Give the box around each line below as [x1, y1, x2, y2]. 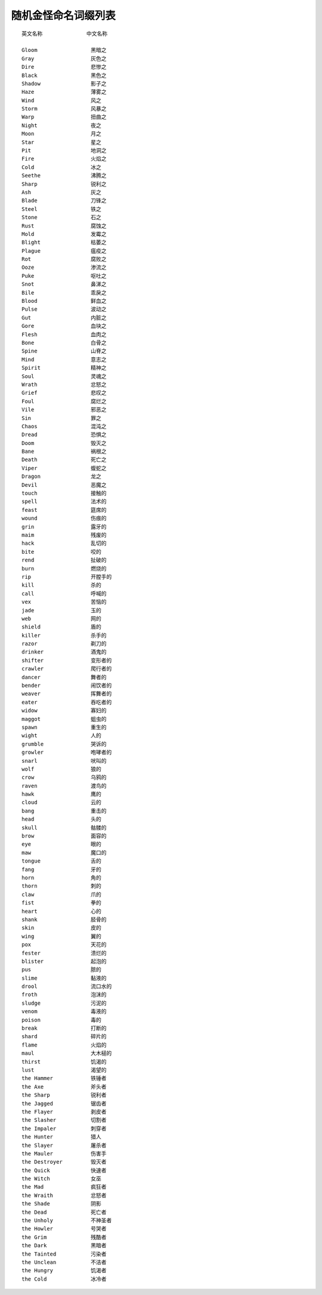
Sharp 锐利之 [21, 180, 107, 188]
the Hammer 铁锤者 [21, 1075, 107, 1082]
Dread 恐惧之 [21, 431, 107, 438]
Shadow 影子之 [21, 80, 107, 87]
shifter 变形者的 [21, 657, 112, 664]
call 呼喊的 [21, 590, 107, 597]
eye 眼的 [21, 841, 101, 848]
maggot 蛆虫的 [21, 716, 107, 722]
